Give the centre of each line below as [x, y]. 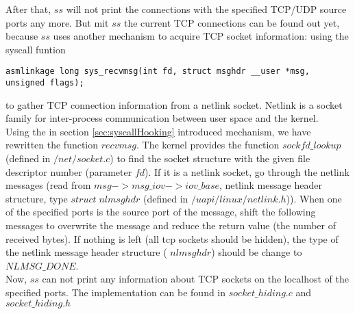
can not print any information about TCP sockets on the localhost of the [195, 279]
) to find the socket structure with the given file [210, 158]
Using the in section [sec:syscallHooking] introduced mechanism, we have [158, 131]
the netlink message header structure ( [86, 252]
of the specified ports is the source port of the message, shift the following [161, 212]
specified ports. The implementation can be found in [116, 292]
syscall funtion [36, 49]
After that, [28, 9]
